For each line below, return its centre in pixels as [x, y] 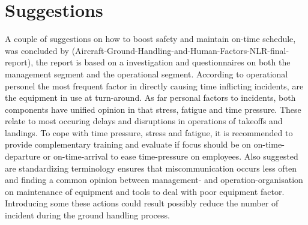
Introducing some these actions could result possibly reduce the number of [142, 203]
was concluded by [37, 50]
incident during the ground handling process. [87, 215]
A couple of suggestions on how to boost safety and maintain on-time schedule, [150, 39]
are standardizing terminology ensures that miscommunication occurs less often [151, 168]
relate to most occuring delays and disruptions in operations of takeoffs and [144, 121]
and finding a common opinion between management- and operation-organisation [154, 180]
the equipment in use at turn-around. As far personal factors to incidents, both [150, 97]
